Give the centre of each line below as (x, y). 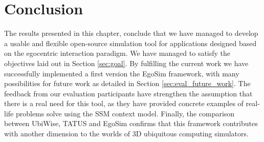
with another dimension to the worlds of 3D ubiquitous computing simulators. (126, 134)
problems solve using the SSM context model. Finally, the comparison (125, 113)
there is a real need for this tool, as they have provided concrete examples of (124, 103)
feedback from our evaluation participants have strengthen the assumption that (128, 93)
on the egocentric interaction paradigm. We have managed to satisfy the (117, 53)
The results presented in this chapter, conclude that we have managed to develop (131, 33)
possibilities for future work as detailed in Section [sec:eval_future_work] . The (127, 83)
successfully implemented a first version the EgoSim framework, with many (122, 73)
